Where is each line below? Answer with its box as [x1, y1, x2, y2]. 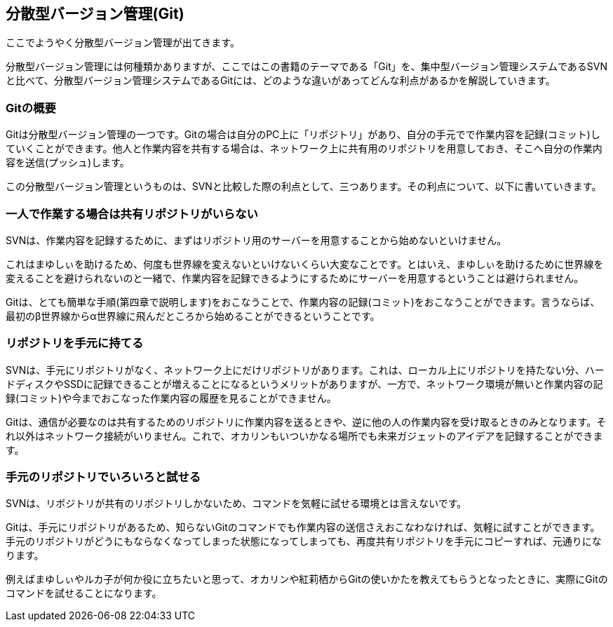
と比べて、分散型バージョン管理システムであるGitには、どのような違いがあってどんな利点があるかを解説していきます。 [6, 74, 555, 87]
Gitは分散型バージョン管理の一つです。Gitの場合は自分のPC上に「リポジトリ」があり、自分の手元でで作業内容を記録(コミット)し [6, 128, 600, 141]
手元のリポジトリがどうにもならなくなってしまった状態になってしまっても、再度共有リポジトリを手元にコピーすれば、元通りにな [6, 535, 602, 548]
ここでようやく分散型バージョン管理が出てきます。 [6, 36, 240, 49]
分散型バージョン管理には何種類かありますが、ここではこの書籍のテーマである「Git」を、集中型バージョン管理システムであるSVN [6, 60, 608, 73]
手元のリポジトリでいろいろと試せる [6, 470, 201, 485]
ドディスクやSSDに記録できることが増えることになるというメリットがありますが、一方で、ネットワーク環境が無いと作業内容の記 [6, 377, 603, 390]
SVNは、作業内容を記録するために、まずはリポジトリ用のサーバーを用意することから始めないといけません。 [6, 234, 507, 246]
